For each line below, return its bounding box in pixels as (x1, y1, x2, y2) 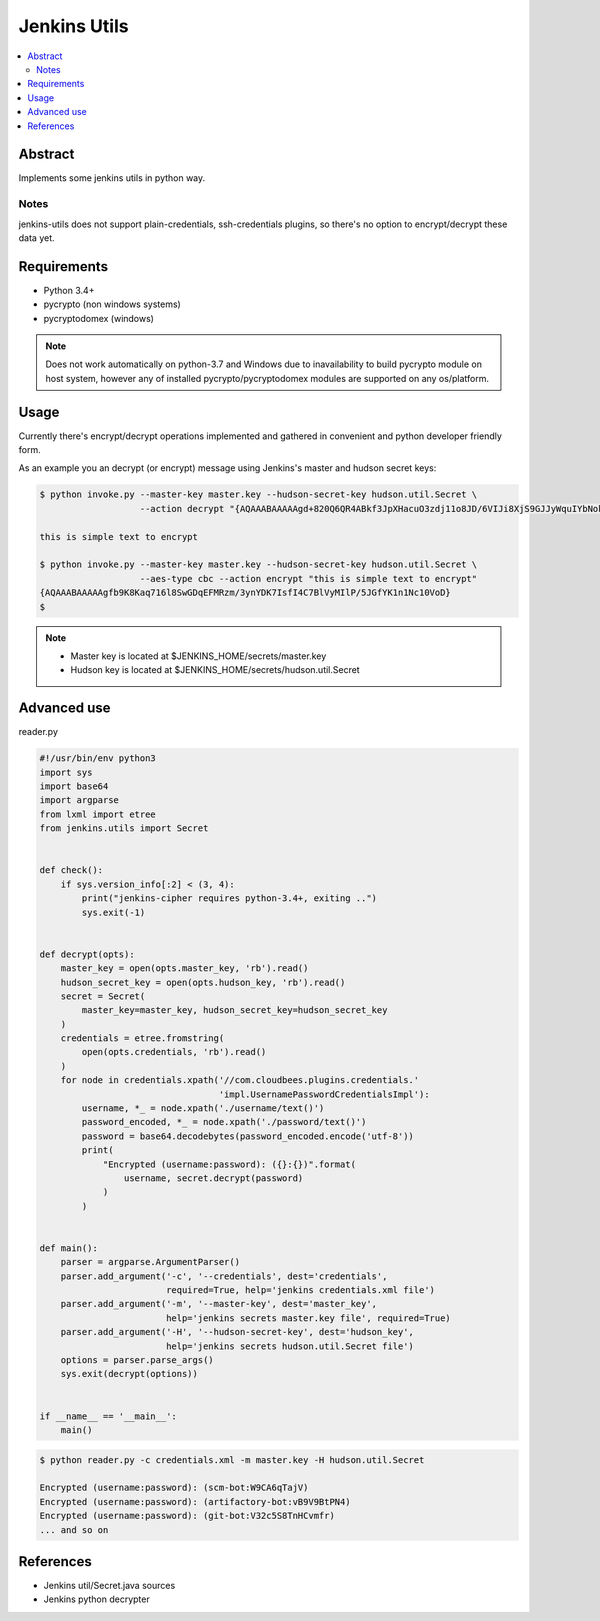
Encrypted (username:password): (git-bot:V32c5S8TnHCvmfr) (39, 1510, 335, 1522)
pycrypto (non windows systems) (43, 298, 182, 310)
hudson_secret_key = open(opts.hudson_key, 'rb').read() (60, 976, 346, 988)
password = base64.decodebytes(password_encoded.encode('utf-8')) (81, 1130, 415, 1142)
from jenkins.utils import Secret (39, 823, 209, 834)
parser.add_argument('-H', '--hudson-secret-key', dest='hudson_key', (60, 1326, 415, 1338)
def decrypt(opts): (39, 948, 135, 960)
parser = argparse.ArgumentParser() (60, 1256, 240, 1268)
